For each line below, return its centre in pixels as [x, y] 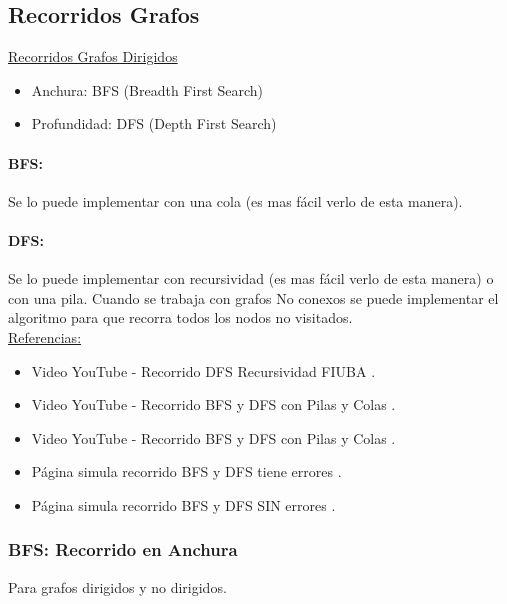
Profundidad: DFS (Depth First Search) [154, 123]
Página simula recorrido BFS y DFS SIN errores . [183, 504]
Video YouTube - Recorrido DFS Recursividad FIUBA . [203, 370]
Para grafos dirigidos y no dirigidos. [117, 586]
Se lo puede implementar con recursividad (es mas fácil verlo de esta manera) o [251, 278]
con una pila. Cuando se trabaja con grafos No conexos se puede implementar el [253, 297]
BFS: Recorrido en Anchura [123, 549]
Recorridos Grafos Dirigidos [93, 56]
